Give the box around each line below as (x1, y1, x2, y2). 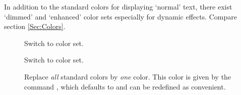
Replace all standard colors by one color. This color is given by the (24, 71, 231, 81)
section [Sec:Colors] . (4, 21, 66, 31)
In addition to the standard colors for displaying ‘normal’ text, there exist (4, 1, 232, 11)
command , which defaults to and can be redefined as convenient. (24, 81, 226, 91)
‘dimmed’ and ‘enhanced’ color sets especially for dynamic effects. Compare (4, 11, 237, 21)
